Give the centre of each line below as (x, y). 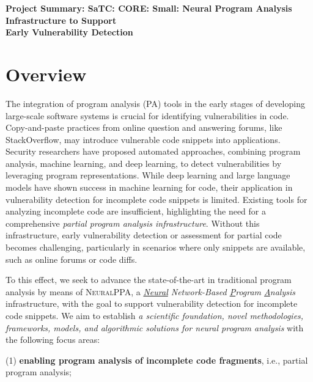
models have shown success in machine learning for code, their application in (149, 187)
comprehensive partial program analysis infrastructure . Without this (133, 223)
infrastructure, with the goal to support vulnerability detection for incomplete (152, 303)
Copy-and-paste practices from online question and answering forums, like (144, 127)
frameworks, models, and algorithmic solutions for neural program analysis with (155, 327)
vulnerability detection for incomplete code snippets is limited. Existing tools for (156, 199)
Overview (46, 74)
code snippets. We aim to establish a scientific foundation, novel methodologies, (155, 315)
